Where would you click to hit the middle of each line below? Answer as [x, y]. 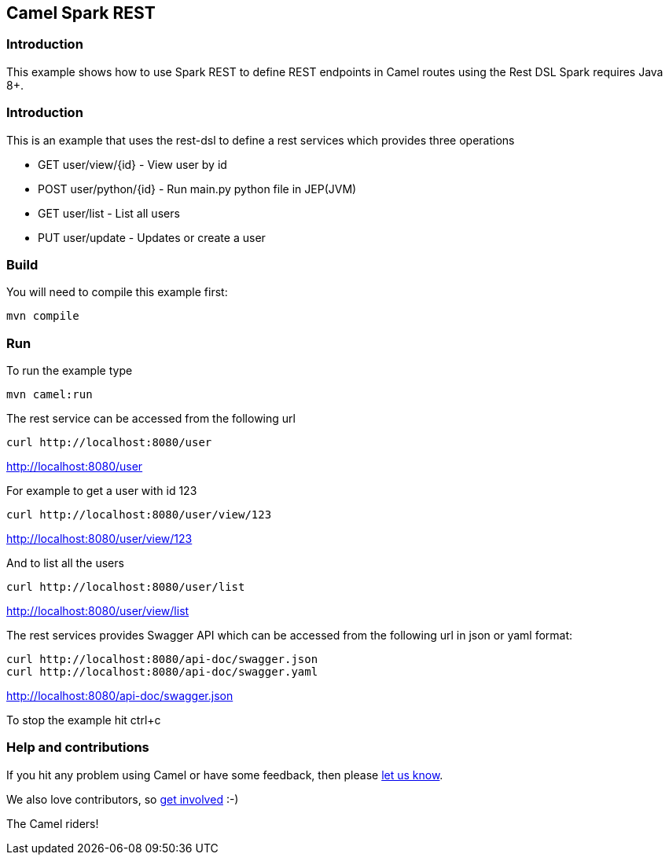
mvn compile [43, 316]
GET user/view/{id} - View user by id [132, 164]
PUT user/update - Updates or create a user [152, 237]
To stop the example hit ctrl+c [84, 720]
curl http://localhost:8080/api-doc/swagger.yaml [162, 672]
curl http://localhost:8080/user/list [126, 587]
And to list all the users [65, 563]
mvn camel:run [50, 395]
